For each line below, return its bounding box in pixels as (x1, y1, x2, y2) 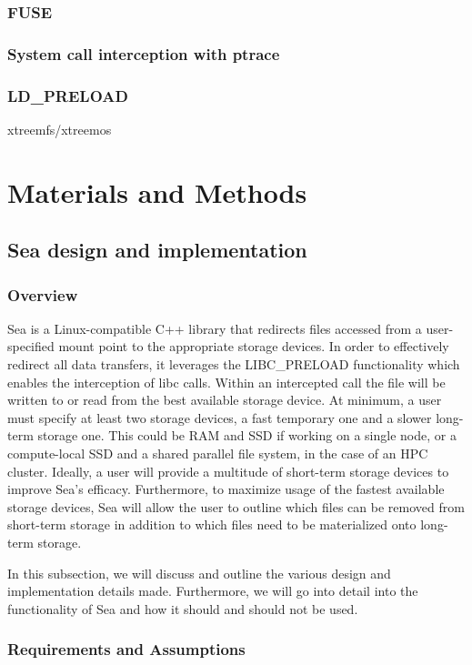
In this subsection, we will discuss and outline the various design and (7, 563, 391, 582)
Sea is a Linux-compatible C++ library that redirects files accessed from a (7, 318, 422, 338)
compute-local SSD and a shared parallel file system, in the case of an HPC (7, 444, 428, 463)
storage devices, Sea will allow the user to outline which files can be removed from (7, 497, 465, 516)
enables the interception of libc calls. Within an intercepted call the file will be (7, 372, 446, 391)
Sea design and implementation (7, 236, 307, 264)
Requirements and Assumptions (7, 638, 246, 660)
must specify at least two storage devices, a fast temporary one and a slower (7, 408, 432, 427)
